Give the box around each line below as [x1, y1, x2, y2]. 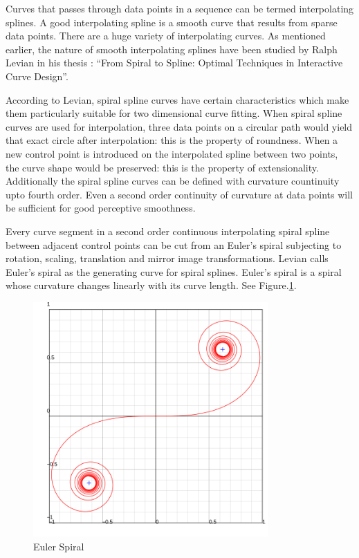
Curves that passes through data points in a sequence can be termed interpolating [6, 1, 354, 15]
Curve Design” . [6, 68, 68, 83]
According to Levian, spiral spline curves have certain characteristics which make [6, 92, 349, 106]
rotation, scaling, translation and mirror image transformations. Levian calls [6, 251, 329, 266]
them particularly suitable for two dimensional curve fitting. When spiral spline [6, 106, 342, 120]
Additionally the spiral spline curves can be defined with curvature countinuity [6, 174, 340, 188]
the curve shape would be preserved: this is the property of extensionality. [6, 160, 319, 174]
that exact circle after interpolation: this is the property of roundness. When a [6, 133, 338, 147]
